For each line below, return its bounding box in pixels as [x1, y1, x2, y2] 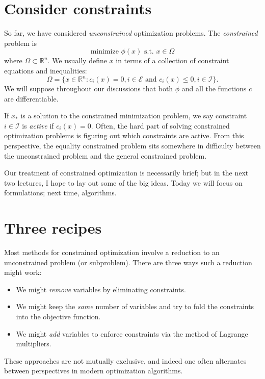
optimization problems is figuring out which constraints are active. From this [4, 130, 244, 141]
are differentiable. [4, 93, 59, 104]
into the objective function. [16, 311, 101, 322]
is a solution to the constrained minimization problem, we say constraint [20, 110, 247, 121]
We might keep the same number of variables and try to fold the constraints [16, 301, 254, 312]
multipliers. [16, 338, 51, 349]
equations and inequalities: [4, 65, 87, 75]
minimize [90, 48, 119, 56]
